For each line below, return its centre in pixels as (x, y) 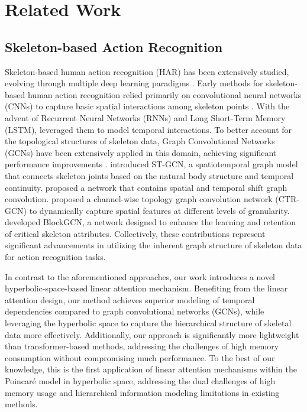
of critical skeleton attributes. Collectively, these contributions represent (135, 233)
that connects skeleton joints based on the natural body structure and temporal (149, 175)
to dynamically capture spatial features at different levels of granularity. (159, 210)
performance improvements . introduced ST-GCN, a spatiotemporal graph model (151, 164)
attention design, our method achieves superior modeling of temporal (130, 299)
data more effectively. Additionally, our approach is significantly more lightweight (152, 334)
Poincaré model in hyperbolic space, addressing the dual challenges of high (140, 381)
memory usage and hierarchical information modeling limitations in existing (142, 392)
